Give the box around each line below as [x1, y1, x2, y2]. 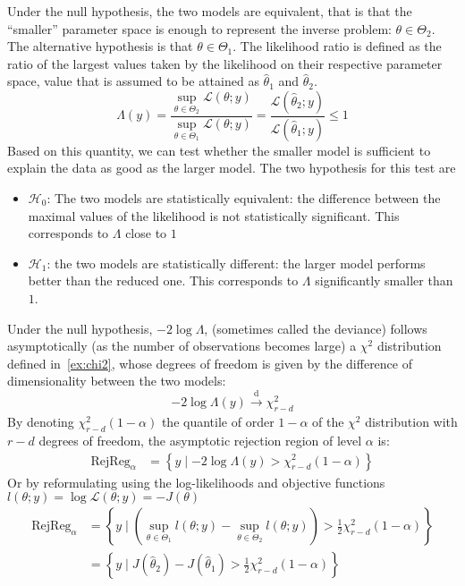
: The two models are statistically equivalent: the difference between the [46, 189, 441, 208]
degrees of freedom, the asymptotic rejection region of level [38, 430, 362, 449]
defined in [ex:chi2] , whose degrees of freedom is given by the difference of [7, 353, 412, 372]
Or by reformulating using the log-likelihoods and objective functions [7, 472, 385, 491]
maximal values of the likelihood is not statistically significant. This [28, 206, 400, 225]
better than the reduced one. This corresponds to [28, 271, 299, 290]
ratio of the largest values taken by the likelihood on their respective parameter [7, 54, 443, 72]
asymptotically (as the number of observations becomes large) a [7, 336, 357, 355]
